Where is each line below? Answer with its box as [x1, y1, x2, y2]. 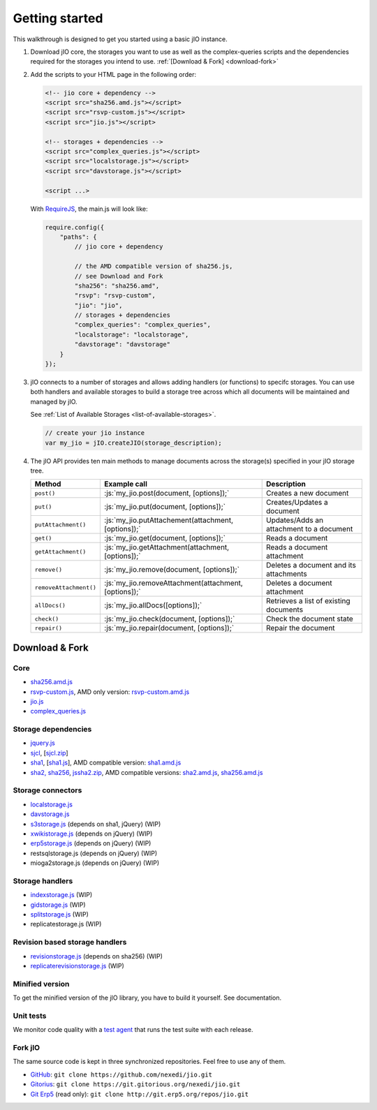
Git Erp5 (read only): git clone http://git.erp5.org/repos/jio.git [30, 1090, 249, 1098]
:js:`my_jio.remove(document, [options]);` [104, 565, 240, 575]
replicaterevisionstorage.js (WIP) [30, 961, 125, 970]
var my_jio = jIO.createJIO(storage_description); [45, 438, 223, 447]
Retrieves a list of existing [266, 596, 350, 606]
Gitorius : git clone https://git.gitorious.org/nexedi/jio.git [30, 1080, 241, 1088]
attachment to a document [266, 524, 353, 534]
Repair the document [266, 623, 335, 633]
